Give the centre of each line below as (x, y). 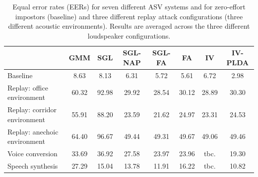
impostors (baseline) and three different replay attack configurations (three (129, 16)
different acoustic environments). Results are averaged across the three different (129, 26)
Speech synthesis (33, 165)
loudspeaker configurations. (129, 35)
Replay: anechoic (33, 131)
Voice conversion (32, 153)
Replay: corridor (32, 110)
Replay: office (28, 87)
